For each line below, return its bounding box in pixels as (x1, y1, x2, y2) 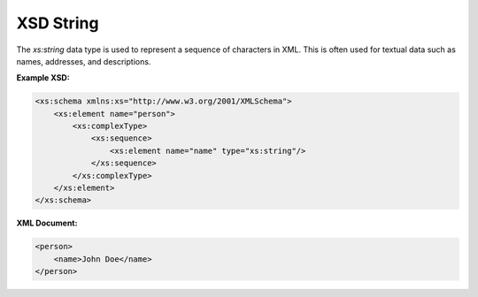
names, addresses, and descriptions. (16, 56, 151, 66)
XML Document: (16, 217, 78, 229)
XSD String (16, 13, 99, 33)
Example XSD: (16, 72, 70, 83)
